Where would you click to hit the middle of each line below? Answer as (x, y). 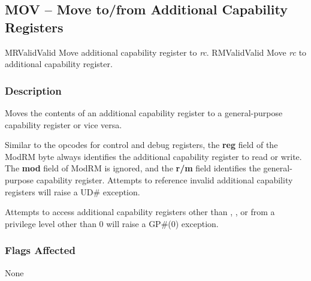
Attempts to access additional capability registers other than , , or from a (140, 212)
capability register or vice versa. (64, 124)
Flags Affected (40, 250)
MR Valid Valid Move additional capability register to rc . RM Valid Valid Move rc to (156, 52)
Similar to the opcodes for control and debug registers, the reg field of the (141, 145)
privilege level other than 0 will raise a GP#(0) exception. (112, 223)
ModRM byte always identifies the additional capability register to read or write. (153, 156)
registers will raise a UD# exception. (73, 191)
